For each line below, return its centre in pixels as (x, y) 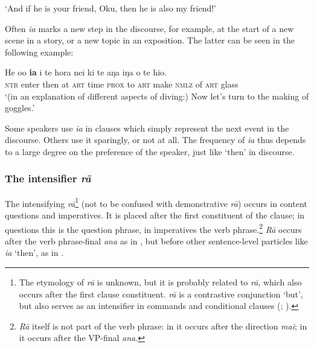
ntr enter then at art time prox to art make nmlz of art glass (122, 84)
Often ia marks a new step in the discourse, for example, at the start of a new (149, 28)
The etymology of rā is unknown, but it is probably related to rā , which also (160, 282)
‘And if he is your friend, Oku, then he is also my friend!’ (111, 8)
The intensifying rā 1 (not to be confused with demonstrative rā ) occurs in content (156, 202)
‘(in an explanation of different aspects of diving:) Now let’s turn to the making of (157, 96)
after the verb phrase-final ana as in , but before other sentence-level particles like (156, 240)
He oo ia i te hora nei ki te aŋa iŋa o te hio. (86, 72)
